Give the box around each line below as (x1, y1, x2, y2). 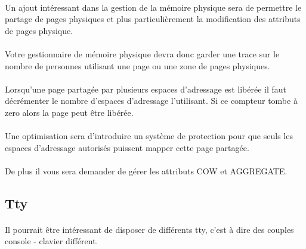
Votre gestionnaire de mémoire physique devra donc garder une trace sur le (5, 47, 280, 60)
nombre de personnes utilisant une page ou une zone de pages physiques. (5, 59, 270, 72)
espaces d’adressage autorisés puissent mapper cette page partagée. (5, 141, 249, 153)
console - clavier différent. (5, 235, 98, 247)
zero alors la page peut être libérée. (5, 106, 134, 118)
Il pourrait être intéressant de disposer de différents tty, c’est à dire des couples (5, 223, 294, 235)
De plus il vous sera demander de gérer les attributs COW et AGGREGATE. (5, 164, 288, 177)
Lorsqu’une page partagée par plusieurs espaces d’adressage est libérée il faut (5, 82, 286, 95)
